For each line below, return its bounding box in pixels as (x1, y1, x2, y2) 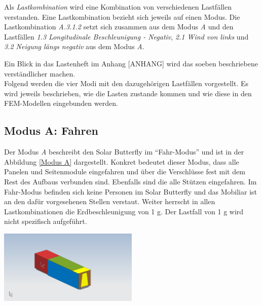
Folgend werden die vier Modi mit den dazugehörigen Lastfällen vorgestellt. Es (4, 78, 249, 89)
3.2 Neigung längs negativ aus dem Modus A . (4, 41, 144, 52)
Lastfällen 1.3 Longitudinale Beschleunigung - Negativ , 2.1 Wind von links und (4, 31, 249, 42)
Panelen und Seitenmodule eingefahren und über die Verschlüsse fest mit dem (4, 166, 245, 177)
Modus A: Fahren (4, 123, 98, 138)
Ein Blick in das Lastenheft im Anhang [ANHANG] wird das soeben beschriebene (4, 58, 258, 68)
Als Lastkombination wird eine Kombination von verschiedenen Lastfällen (4, 2, 232, 12)
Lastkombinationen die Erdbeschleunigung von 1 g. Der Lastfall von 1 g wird (4, 206, 244, 216)
